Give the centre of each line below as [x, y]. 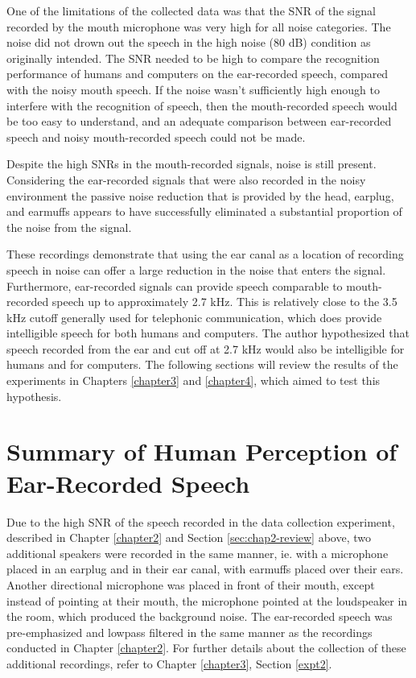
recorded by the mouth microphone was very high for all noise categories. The [199, 26]
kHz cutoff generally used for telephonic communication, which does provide [194, 317]
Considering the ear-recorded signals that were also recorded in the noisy [186, 179]
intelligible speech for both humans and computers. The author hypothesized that [208, 333]
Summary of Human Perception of [202, 451]
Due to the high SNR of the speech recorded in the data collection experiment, [201, 521]
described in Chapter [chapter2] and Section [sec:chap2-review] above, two [189, 537]
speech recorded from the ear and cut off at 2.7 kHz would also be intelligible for [206, 348]
